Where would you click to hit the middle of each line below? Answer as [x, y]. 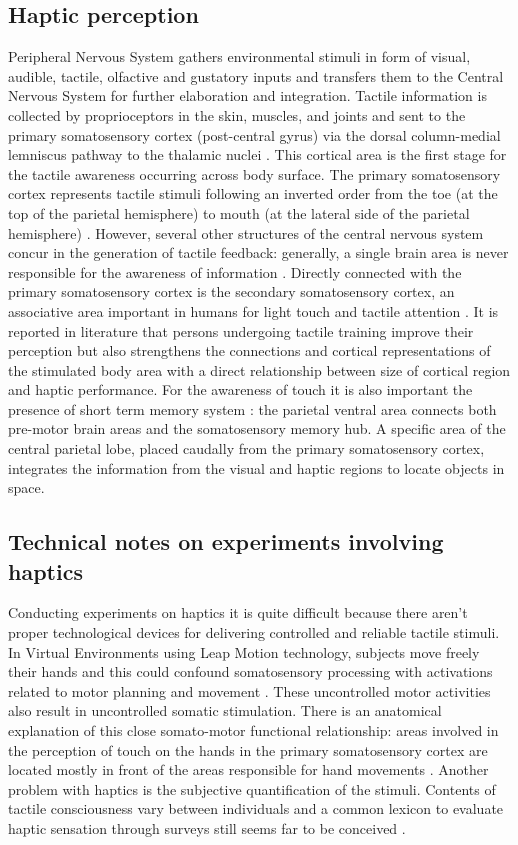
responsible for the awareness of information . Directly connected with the [235, 271]
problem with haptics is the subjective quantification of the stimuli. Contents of [252, 788]
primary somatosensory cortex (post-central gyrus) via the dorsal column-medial [254, 134]
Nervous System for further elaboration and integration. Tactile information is [247, 95]
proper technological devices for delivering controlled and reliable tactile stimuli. [254, 632]
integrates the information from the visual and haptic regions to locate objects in [256, 467]
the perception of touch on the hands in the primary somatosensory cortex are [248, 749]
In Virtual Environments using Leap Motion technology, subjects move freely [244, 651]
